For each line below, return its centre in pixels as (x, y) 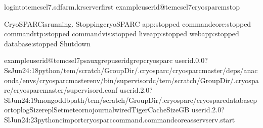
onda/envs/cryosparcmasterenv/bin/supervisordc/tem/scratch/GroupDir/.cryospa (131, 80)
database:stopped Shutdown (47, 43)
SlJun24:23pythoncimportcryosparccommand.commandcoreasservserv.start (120, 119)
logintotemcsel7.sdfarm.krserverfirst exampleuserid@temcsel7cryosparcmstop (122, 7)
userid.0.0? (191, 60)
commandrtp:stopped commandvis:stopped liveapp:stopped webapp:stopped (122, 34)
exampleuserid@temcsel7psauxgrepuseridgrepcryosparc (89, 60)
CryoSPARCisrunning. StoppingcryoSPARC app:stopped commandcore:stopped (128, 23)
